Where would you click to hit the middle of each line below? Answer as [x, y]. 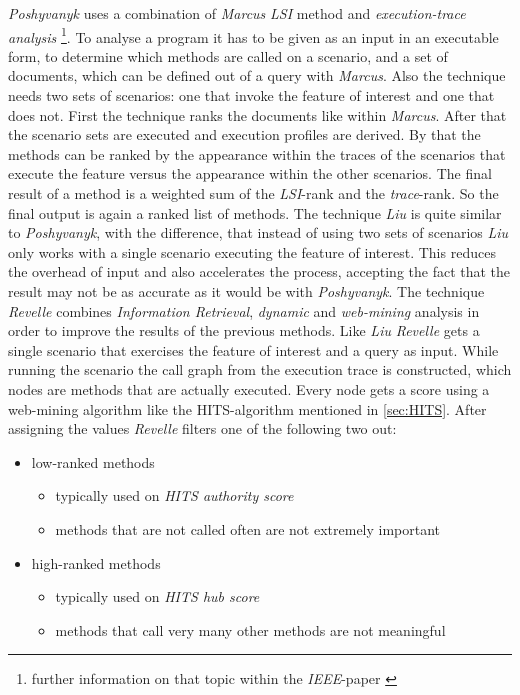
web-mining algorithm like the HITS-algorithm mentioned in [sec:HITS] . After [247, 408]
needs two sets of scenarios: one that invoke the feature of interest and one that [251, 95]
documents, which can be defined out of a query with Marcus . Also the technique [257, 75]
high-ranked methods [96, 562]
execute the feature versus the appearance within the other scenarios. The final [250, 173]
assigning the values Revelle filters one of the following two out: [202, 428]
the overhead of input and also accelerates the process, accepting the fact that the [259, 271]
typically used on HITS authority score [174, 495]
